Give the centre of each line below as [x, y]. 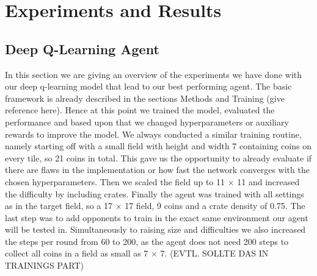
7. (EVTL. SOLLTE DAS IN [214, 253]
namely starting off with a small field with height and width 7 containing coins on [158, 146]
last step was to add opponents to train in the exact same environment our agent [157, 217]
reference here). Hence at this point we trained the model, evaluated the [140, 110]
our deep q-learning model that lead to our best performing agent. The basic [148, 86]
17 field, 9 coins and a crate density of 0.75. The [215, 206]
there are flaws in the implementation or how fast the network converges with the [157, 170]
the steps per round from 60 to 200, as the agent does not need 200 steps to [147, 241]
